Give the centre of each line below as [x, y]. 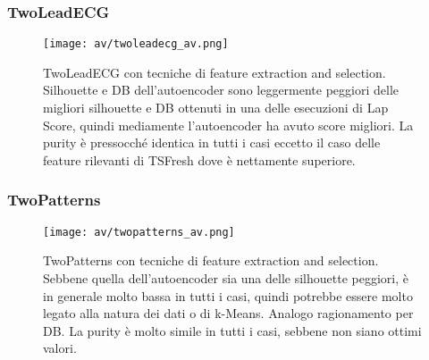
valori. [60, 348]
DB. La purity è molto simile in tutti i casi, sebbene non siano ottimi [232, 330]
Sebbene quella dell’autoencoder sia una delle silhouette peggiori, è [226, 277]
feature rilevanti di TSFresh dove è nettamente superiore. [199, 159]
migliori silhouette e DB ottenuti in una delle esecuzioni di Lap [216, 108]
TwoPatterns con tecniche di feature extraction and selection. [211, 260]
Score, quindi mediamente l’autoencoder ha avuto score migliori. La [228, 125]
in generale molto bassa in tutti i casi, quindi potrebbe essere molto [228, 295]
